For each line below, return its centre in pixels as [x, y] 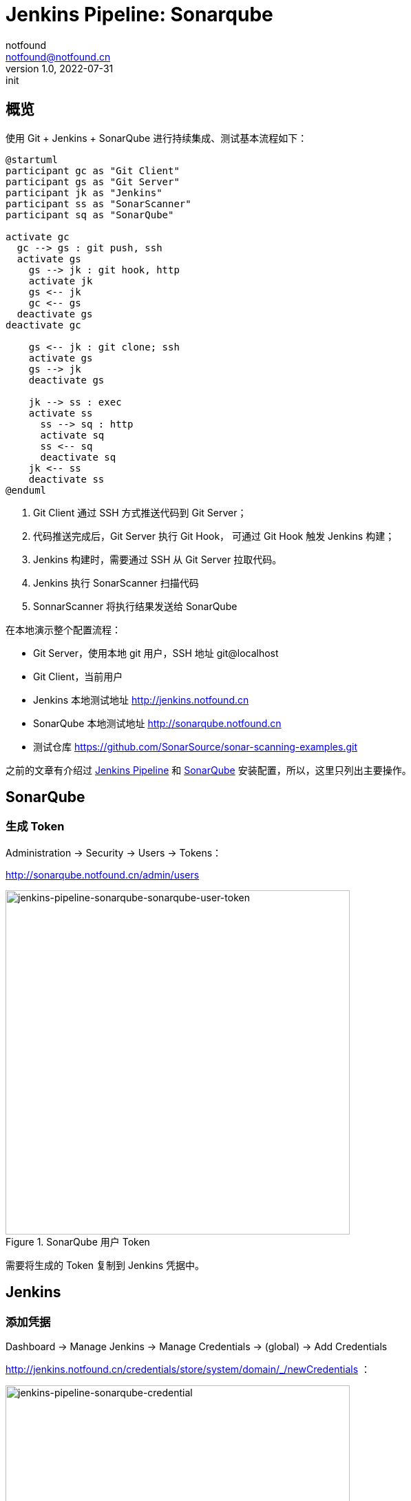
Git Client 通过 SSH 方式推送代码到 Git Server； [140, 512]
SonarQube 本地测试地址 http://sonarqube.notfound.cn [157, 723]
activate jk [61, 281]
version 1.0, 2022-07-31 [60, 68]
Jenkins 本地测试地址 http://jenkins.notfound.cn [141, 700]
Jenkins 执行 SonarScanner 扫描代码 [116, 582]
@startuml [32, 159]
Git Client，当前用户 [78, 676]
